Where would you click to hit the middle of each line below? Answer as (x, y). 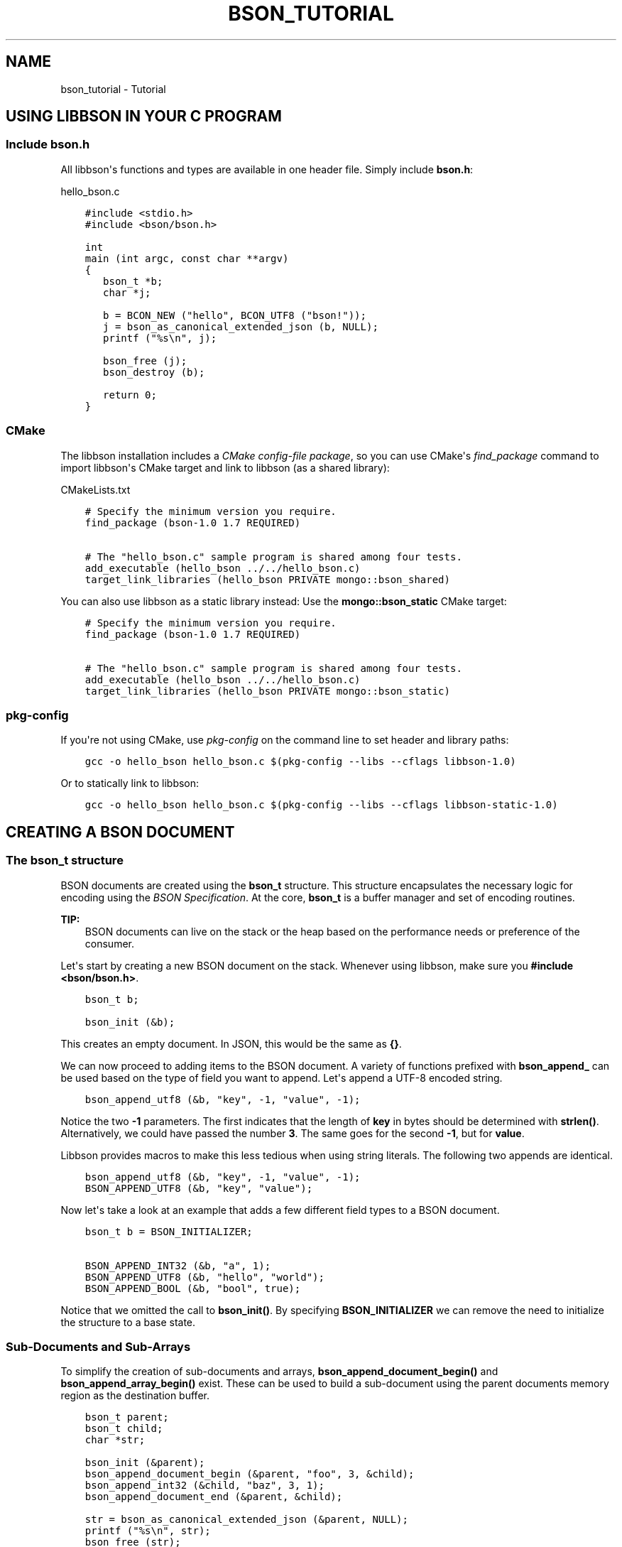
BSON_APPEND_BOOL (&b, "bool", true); (193, 1288)
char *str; (115, 1440)
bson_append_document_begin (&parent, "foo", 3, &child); (250, 1474)
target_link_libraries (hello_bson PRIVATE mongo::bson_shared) (267, 579)
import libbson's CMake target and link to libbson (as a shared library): (225, 467)
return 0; (130, 395)
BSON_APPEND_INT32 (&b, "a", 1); (178, 1265)
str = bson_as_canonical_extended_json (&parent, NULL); (246, 1520)
